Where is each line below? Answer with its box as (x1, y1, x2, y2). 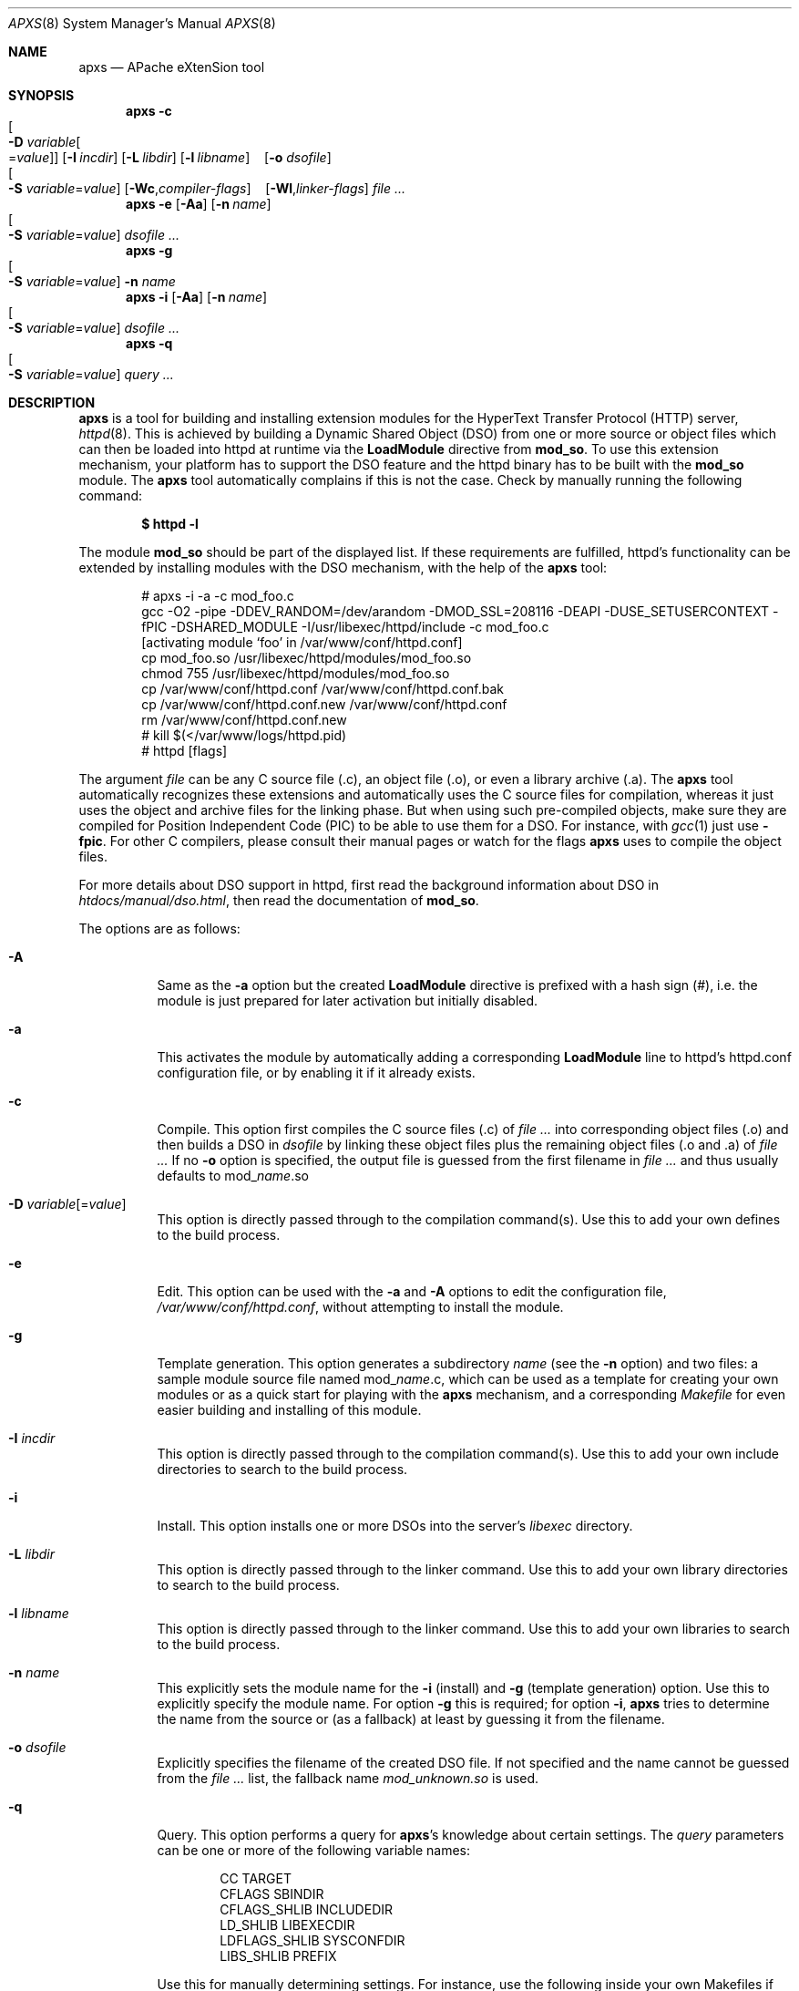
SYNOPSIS (8, 88, 75, 103)
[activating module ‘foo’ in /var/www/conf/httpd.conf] (141, 634, 463, 650)
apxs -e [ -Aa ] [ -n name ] (126, 196, 271, 211)
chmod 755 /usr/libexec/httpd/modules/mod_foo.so (141, 665, 450, 681)
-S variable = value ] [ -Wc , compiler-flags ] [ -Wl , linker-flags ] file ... (8, 181, 405, 196)
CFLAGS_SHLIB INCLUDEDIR (220, 1902, 394, 1917)
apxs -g (126, 242, 173, 258)
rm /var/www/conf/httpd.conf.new (141, 712, 347, 727)
